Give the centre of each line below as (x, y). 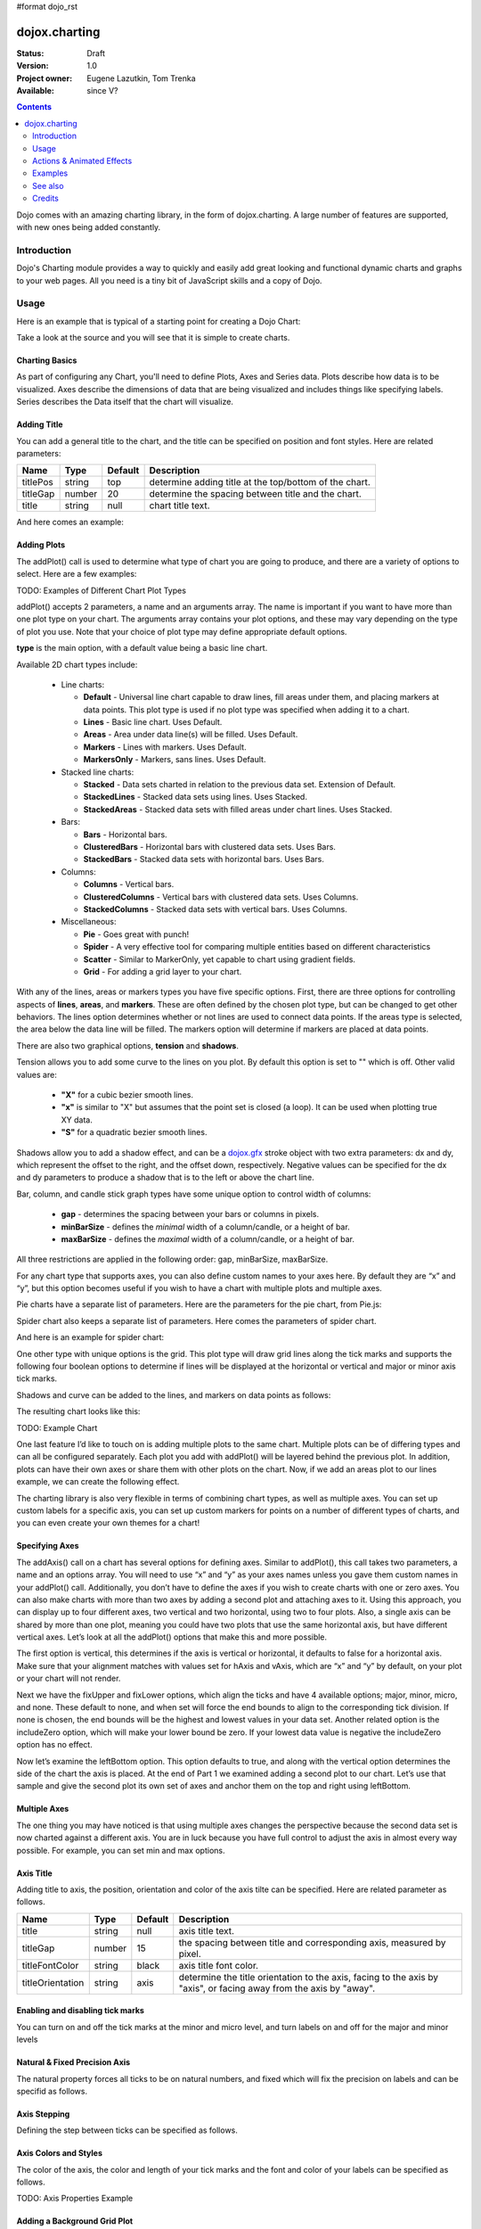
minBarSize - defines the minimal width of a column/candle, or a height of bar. (206, 1227)
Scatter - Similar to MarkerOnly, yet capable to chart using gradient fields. (220, 959)
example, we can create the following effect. (98, 1482)
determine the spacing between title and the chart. (255, 494)
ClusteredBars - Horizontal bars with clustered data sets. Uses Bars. (209, 846)
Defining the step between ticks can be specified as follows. (127, 2130)
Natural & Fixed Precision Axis (73, 2062)
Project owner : (45, 78)
